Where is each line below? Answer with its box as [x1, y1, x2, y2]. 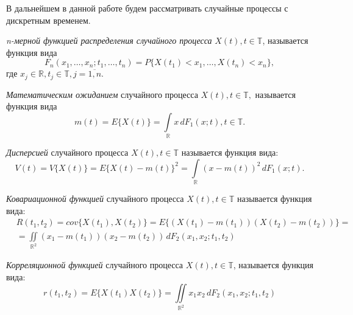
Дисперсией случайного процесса [6, 146, 129, 159]
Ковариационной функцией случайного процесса [6, 192, 184, 205]
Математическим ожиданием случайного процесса [6, 88, 198, 100]
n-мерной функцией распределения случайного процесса [6, 34, 212, 47]
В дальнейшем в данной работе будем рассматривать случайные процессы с [6, 2, 288, 14]
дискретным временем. [6, 13, 91, 26]
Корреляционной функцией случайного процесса [6, 258, 184, 271]
